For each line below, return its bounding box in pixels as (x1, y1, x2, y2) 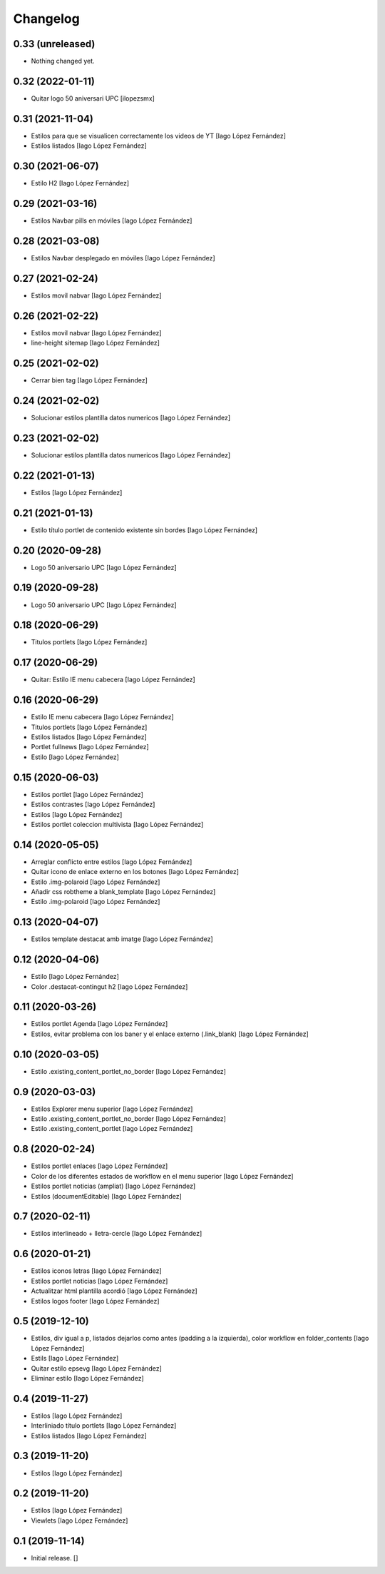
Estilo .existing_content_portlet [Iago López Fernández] (31, 1124, 193, 1133)
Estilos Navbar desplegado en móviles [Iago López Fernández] (31, 253, 215, 262)
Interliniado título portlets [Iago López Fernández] (31, 1421, 177, 1430)
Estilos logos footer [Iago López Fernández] (31, 1296, 160, 1305)
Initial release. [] (31, 1553, 78, 1562)
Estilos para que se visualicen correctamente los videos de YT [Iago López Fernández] (31, 131, 287, 140)
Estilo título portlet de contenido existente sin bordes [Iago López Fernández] (31, 525, 258, 534)
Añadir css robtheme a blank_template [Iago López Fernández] (31, 887, 216, 895)
